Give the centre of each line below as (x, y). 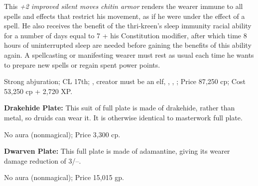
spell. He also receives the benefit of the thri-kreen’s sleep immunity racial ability (128, 26)
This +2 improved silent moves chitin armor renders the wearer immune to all (124, 6)
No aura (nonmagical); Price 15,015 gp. (64, 177)
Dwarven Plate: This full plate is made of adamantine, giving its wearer (117, 151)
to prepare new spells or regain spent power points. (82, 64)
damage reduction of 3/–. (43, 160)
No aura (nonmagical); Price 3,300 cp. (62, 134)
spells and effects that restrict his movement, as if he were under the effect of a (125, 16)
